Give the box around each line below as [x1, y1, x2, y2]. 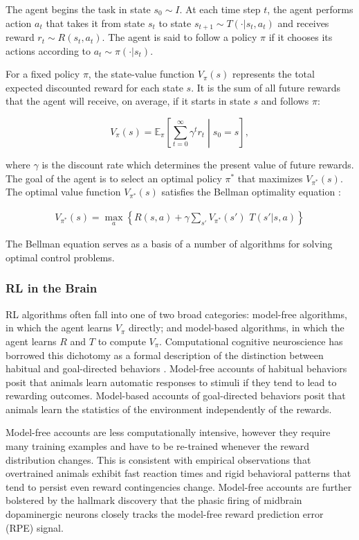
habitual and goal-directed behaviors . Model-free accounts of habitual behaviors [6, 361, 347, 376]
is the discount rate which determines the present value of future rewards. [42, 157, 354, 172]
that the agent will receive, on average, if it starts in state [6, 94, 250, 108]
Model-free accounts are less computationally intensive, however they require [6, 425, 331, 439]
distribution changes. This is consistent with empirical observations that [6, 452, 311, 467]
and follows [261, 94, 309, 108]
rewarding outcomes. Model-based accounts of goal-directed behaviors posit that [6, 388, 346, 403]
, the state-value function [88, 67, 195, 81]
